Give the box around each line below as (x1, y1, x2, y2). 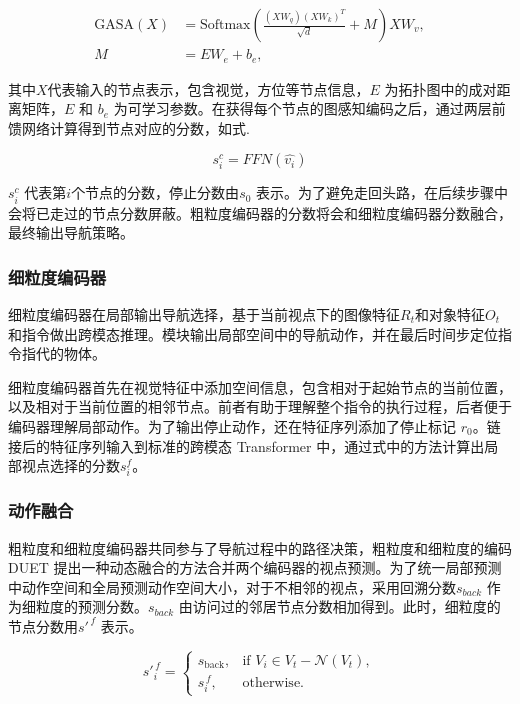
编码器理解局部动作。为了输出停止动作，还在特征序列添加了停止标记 (8, 415, 456, 436)
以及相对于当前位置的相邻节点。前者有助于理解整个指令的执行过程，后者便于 (8, 396, 512, 417)
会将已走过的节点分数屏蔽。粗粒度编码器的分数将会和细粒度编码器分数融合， (8, 202, 512, 223)
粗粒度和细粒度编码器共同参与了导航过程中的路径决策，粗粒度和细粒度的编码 (8, 537, 512, 558)
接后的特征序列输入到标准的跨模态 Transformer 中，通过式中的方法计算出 (8, 435, 485, 456)
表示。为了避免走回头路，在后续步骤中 (256, 182, 509, 203)
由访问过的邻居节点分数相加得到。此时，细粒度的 (178, 596, 501, 617)
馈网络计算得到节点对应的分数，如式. (8, 117, 250, 138)
